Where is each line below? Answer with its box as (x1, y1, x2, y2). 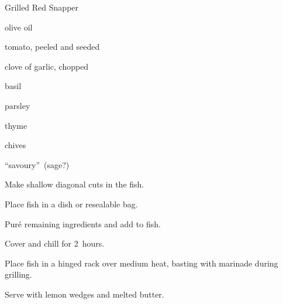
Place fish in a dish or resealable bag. (5, 197, 138, 210)
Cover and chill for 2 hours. (5, 237, 105, 250)
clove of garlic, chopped (5, 60, 89, 72)
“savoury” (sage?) (5, 158, 70, 170)
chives (5, 139, 26, 151)
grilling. (5, 268, 32, 281)
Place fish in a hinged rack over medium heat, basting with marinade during (5, 257, 278, 269)
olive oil (5, 21, 33, 33)
